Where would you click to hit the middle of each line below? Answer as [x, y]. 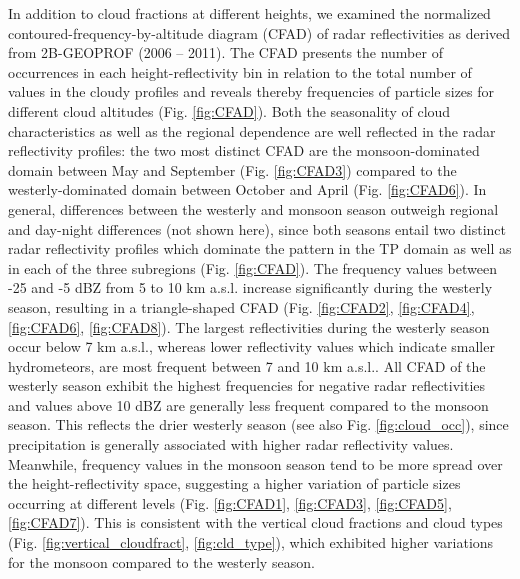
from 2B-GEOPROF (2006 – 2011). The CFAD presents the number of [225, 52]
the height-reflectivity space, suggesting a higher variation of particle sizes [234, 483]
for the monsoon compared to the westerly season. [161, 561]
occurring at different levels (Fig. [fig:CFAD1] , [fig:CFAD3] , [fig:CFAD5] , [230, 502]
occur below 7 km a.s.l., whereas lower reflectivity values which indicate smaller [251, 346]
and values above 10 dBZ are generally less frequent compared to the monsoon [248, 404]
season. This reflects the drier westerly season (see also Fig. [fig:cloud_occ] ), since [258, 424]
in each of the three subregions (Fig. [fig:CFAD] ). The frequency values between [252, 267]
